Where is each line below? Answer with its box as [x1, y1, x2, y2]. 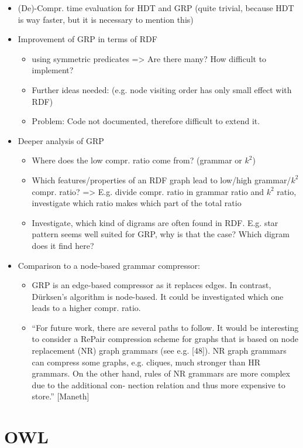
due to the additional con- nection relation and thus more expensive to [32, 378, 285, 391]
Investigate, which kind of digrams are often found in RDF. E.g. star [32, 216, 278, 228]
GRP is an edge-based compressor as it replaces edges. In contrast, [32, 279, 271, 291]
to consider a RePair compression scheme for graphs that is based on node [32, 333, 298, 345]
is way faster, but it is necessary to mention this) [18, 13, 194, 25]
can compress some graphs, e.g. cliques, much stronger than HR [32, 355, 261, 368]
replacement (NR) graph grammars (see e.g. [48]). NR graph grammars [32, 344, 287, 357]
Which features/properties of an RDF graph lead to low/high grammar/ [32, 173, 291, 186]
